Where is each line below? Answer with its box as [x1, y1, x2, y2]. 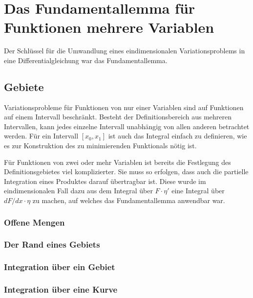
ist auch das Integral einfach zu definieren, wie [108, 131, 247, 141]
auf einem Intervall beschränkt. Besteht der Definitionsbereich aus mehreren [4, 112, 232, 122]
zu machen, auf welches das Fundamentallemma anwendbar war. [32, 195, 225, 206]
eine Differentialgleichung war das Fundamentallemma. [4, 55, 168, 65]
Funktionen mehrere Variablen [4, 17, 214, 37]
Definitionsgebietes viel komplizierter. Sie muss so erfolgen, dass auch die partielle [4, 166, 249, 177]
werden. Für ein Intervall [4, 131, 79, 141]
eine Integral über [171, 185, 225, 196]
